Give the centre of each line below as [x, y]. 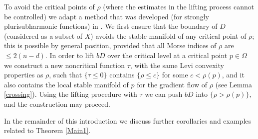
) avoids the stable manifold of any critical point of [168, 35]
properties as [24, 75]
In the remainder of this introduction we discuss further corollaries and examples [128, 120]
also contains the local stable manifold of [66, 84]
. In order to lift [70, 55]
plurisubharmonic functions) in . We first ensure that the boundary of [111, 26]
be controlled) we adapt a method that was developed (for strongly [107, 16]
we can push [164, 94]
